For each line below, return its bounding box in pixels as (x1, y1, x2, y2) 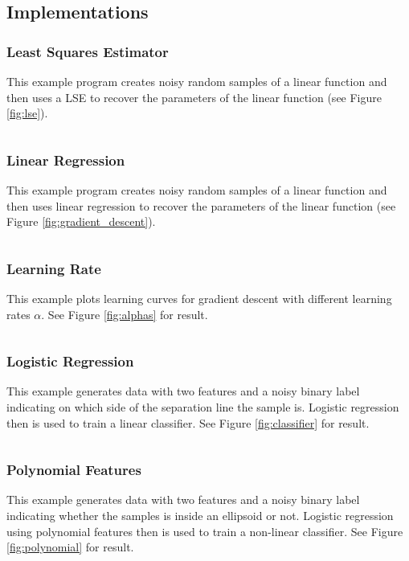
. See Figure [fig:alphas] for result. (41, 305, 208, 322)
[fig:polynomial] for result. (6, 538, 134, 555)
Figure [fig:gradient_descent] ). (6, 213, 156, 230)
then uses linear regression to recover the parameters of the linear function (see (6, 197, 396, 214)
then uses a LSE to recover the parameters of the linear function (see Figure (6, 88, 382, 105)
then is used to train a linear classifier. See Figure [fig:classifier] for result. (6, 414, 370, 431)
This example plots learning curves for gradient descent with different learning (6, 290, 392, 306)
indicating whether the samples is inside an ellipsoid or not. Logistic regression (6, 507, 394, 523)
